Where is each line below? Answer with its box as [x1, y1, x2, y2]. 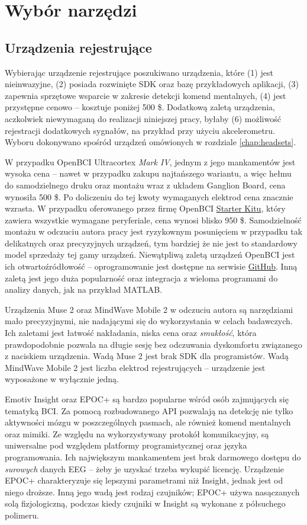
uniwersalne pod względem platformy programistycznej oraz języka [5, 439, 247, 452]
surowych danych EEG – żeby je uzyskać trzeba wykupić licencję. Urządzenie [5, 462, 285, 475]
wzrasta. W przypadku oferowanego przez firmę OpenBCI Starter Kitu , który [5, 202, 286, 215]
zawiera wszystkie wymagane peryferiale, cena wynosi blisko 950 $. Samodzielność [5, 213, 302, 226]
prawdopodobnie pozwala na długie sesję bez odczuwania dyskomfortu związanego [5, 338, 302, 350]
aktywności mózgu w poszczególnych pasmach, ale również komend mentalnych [5, 416, 291, 428]
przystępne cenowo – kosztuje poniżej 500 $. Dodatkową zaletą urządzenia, [5, 101, 275, 113]
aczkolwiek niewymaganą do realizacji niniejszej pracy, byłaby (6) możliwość [5, 112, 281, 124]
